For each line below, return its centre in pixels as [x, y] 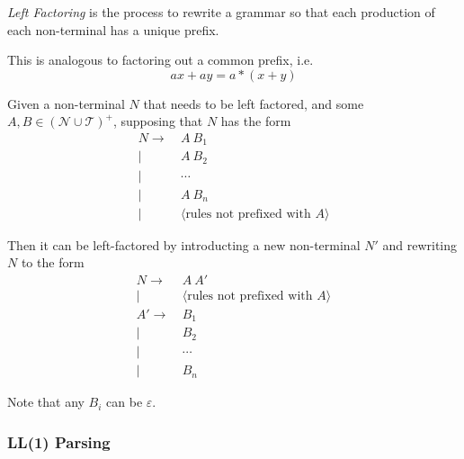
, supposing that [158, 121]
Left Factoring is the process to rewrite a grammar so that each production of [221, 12]
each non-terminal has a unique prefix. [113, 29]
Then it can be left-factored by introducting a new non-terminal [184, 244]
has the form [256, 121]
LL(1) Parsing [59, 441]
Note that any [46, 402]
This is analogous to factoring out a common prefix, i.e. [161, 60]
